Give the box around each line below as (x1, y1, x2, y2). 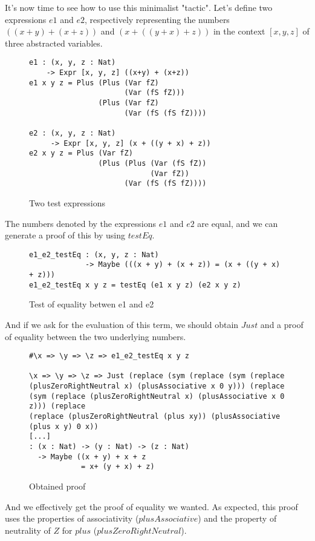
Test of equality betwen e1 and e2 (29, 298, 154, 310)
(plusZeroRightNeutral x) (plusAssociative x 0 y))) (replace (29, 382, 285, 391)
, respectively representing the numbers (84, 13, 230, 25)
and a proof (260, 318, 304, 330)
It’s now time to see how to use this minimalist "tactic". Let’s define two (5, 1, 273, 13)
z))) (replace (29, 402, 86, 411)
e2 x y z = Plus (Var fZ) (29, 149, 133, 158)
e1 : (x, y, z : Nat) (29, 58, 116, 67)
